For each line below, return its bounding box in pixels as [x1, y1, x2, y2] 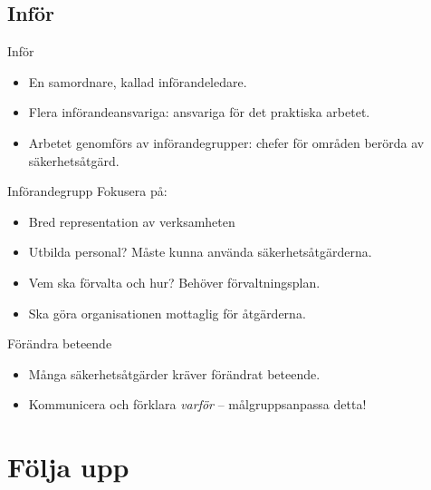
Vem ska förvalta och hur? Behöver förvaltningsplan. [28, 272, 321, 291]
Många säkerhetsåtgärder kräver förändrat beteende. [28, 364, 321, 383]
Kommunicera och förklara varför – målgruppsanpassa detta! [28, 395, 367, 414]
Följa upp [7, 448, 129, 485]
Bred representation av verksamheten [28, 211, 235, 230]
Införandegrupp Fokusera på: [7, 181, 168, 201]
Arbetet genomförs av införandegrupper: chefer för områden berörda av [28, 132, 425, 152]
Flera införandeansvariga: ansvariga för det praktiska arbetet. [28, 103, 370, 122]
